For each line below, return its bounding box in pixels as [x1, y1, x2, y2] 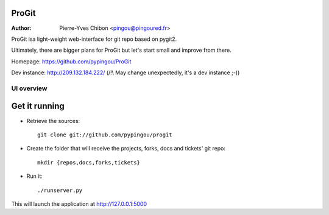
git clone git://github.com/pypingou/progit [37, 131, 173, 138]
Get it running [11, 101, 65, 111]
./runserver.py [37, 186, 83, 194]
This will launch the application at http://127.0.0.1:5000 [11, 200, 147, 207]
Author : [11, 24, 32, 32]
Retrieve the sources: [26, 117, 80, 124]
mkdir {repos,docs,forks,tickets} [37, 159, 140, 166]
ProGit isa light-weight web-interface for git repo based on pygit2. [11, 35, 177, 43]
